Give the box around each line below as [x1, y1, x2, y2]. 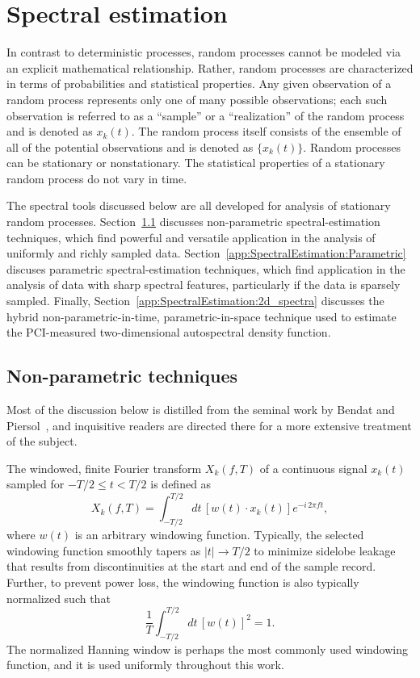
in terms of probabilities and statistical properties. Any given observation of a [6, 75, 392, 92]
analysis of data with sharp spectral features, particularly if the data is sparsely [6, 276, 401, 293]
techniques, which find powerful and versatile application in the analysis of [6, 228, 376, 245]
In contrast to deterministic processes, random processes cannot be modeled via [6, 44, 401, 61]
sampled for [6, 475, 65, 492]
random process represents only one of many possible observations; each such [6, 90, 388, 107]
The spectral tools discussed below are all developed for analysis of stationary [6, 197, 391, 214]
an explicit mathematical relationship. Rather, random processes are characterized [6, 59, 414, 76]
